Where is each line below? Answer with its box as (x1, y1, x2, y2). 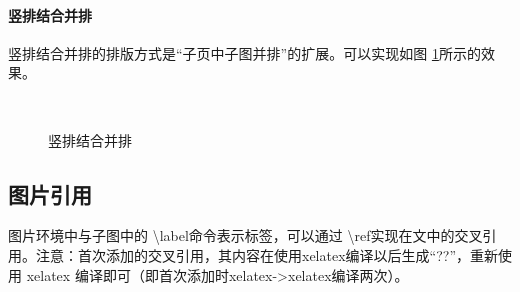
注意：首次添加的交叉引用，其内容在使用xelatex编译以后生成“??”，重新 (35, 244, 498, 265)
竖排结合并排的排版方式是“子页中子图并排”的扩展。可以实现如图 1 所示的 (8, 42, 481, 63)
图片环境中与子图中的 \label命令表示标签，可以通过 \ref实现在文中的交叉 (8, 225, 483, 246)
